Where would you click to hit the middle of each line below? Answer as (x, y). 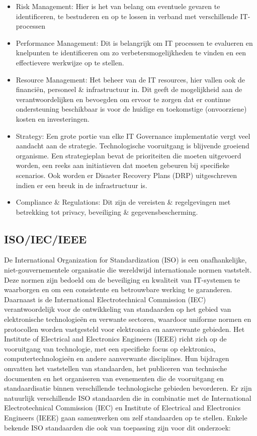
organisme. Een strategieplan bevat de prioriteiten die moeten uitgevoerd (128, 155)
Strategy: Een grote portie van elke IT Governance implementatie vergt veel (133, 136)
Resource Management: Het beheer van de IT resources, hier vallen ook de (130, 79)
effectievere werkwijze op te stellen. (70, 62)
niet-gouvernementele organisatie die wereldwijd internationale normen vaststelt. (128, 270)
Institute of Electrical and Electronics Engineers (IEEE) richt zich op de (115, 339)
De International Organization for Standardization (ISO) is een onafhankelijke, (125, 260)
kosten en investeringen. (53, 118)
